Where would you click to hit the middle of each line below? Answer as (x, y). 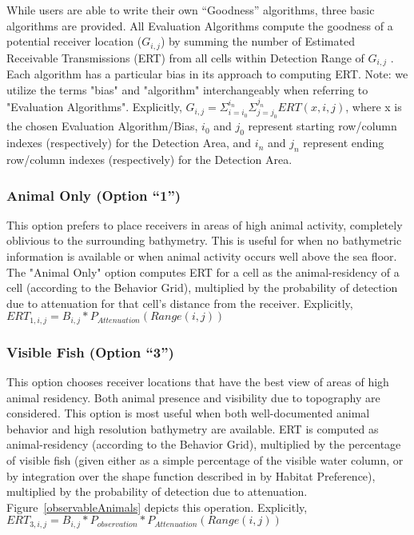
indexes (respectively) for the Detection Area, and (129, 143)
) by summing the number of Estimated (257, 41)
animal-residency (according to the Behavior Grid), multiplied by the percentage (204, 444)
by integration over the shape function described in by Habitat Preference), (191, 475)
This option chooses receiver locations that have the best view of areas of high (198, 382)
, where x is (374, 107)
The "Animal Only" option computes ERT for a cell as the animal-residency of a (203, 271)
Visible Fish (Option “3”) (90, 351)
